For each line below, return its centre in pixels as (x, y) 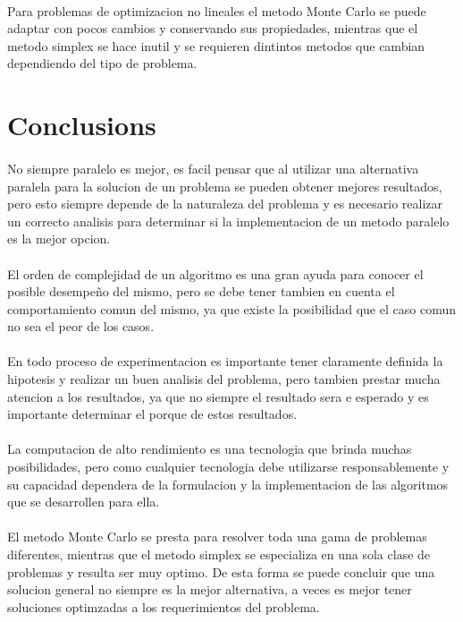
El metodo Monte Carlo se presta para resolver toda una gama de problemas (217, 537)
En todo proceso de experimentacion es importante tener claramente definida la (225, 361)
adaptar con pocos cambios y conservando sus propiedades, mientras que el (213, 28)
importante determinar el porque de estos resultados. (152, 414)
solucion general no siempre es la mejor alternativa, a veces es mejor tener (210, 589)
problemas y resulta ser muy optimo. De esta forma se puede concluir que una (221, 571)
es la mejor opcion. (59, 239)
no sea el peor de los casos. (81, 326)
